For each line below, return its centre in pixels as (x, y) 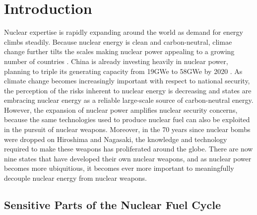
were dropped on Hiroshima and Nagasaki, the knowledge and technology (116, 139)
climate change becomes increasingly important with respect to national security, (127, 81)
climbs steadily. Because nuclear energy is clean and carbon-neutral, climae (118, 41)
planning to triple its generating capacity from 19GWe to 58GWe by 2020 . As (123, 71)
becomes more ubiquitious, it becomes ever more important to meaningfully (119, 168)
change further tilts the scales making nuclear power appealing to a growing (119, 51)
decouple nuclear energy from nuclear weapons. (76, 178)
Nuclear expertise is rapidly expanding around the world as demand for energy (124, 32)
